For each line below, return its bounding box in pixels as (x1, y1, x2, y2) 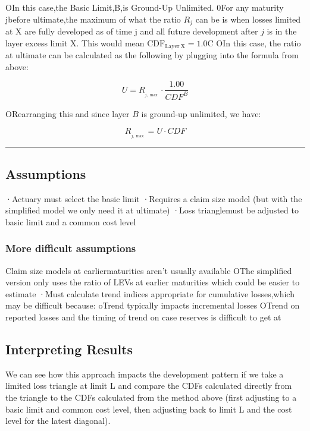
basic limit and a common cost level (5, 215, 136, 228)
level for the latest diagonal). (5, 414, 111, 427)
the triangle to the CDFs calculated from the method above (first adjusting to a (5, 391, 297, 403)
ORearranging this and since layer (5, 107, 130, 119)
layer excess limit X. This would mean (5, 36, 145, 49)
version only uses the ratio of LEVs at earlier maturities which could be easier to (5, 276, 300, 288)
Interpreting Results (5, 339, 133, 358)
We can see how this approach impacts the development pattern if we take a (5, 367, 284, 380)
